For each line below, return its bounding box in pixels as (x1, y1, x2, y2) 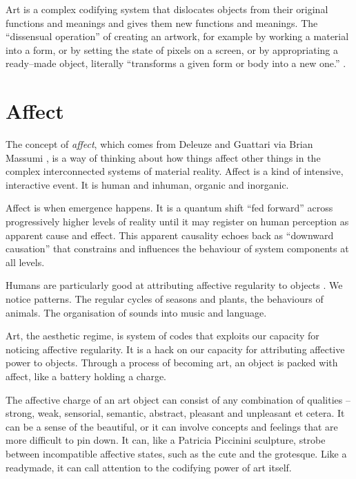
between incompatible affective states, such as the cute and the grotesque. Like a (6, 446, 347, 460)
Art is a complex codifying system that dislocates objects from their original (6, 2, 328, 16)
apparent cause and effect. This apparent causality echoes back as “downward (6, 227, 334, 242)
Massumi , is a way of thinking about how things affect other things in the (6, 150, 321, 165)
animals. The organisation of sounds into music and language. (6, 305, 267, 319)
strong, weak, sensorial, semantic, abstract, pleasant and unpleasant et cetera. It (6, 406, 345, 420)
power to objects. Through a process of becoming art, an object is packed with (6, 355, 338, 370)
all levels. (6, 254, 45, 269)
